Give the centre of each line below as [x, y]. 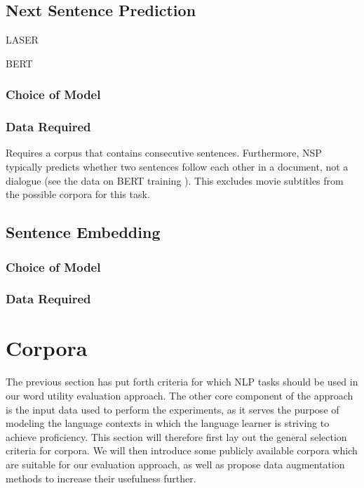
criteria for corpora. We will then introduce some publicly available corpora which [182, 450]
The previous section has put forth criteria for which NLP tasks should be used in [182, 382]
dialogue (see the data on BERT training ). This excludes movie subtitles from [175, 180]
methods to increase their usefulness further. [101, 478]
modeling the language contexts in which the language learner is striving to [168, 423]
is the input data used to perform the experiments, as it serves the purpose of [173, 409]
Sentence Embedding [83, 232]
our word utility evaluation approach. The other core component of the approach [180, 396]
